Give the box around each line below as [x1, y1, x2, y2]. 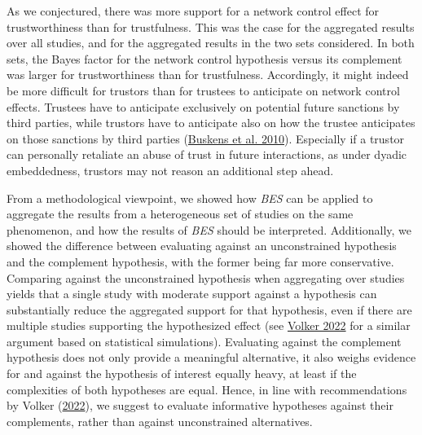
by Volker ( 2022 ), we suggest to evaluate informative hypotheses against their [7, 397, 393, 414]
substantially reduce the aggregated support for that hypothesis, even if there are [7, 301, 412, 318]
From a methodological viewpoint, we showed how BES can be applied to [7, 189, 373, 206]
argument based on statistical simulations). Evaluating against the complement [7, 332, 402, 349]
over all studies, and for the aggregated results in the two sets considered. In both [7, 34, 415, 51]
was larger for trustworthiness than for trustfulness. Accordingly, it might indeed [7, 66, 409, 83]
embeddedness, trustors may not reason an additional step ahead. [7, 161, 334, 178]
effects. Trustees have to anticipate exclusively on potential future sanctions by [7, 98, 400, 115]
